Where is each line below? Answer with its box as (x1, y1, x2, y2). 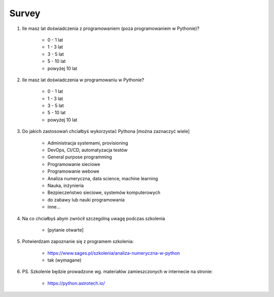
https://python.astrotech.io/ (47, 280, 105, 286)
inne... (47, 204, 61, 210)
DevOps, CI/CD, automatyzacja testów (47, 147, 128, 153)
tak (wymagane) (47, 257, 82, 263)
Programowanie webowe (47, 168, 100, 175)
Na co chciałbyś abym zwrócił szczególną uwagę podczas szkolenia (22, 215, 165, 221)
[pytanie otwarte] (47, 226, 84, 233)
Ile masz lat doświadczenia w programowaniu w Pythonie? (22, 77, 145, 83)
